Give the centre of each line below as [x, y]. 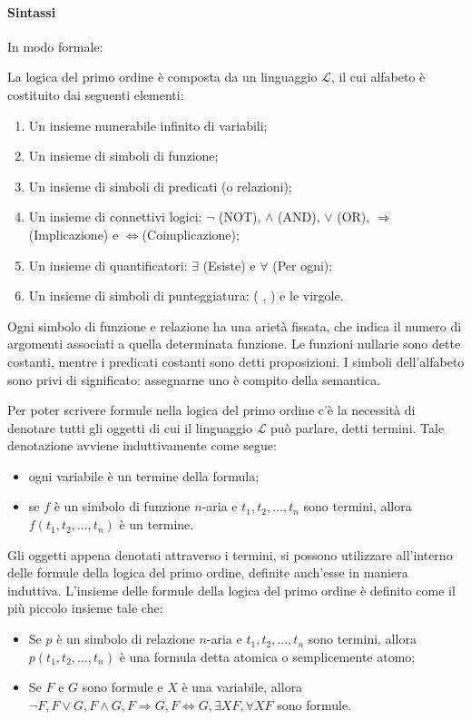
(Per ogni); [303, 265]
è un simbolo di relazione [126, 639]
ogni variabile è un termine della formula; [144, 475]
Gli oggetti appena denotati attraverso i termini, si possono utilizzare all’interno [230, 554]
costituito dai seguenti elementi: [96, 94]
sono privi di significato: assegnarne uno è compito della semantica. [194, 379]
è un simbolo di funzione [122, 506]
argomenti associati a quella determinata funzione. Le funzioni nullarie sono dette [234, 344]
